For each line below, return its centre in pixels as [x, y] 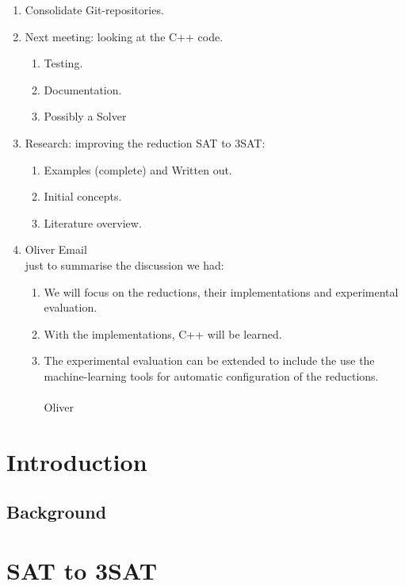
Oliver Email [56, 249]
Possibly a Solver [85, 116]
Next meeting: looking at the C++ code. [124, 36]
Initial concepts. [83, 196]
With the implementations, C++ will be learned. [163, 333]
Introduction [77, 461]
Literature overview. [93, 222]
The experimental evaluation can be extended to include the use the [209, 360]
